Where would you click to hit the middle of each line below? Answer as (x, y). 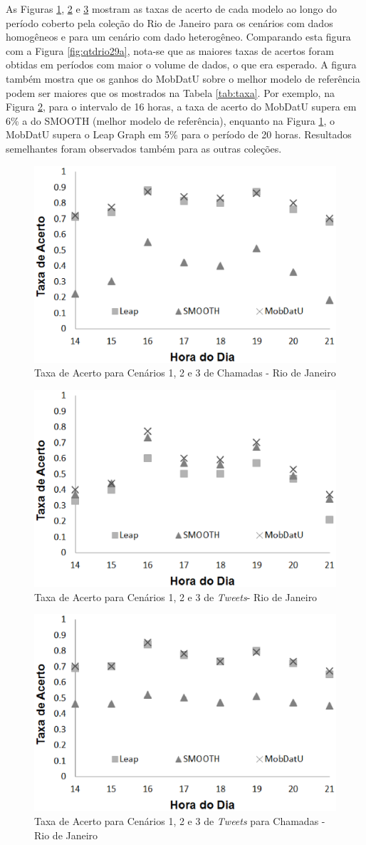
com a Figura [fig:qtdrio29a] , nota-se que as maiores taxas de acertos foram (170, 50)
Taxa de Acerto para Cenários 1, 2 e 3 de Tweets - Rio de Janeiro (176, 596)
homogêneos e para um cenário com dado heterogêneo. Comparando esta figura (178, 37)
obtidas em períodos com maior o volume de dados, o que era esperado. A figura (181, 65)
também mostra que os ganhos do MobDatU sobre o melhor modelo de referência (183, 78)
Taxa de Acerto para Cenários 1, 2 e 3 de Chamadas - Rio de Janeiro (185, 373)
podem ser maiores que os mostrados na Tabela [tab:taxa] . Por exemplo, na (170, 92)
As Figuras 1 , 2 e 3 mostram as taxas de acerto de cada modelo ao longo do (171, 9)
